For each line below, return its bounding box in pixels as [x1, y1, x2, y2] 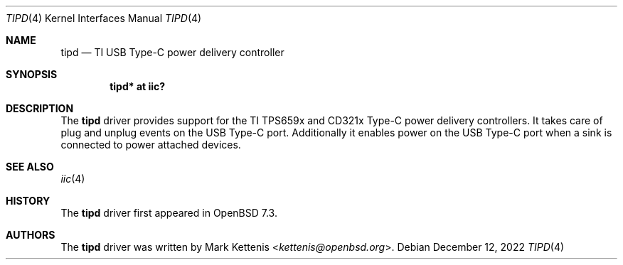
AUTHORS [6, 229, 55, 241]
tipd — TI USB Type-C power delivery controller [60, 46, 284, 58]
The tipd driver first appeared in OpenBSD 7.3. [60, 207, 277, 219]
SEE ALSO [6, 161, 54, 173]
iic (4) [60, 173, 85, 185]
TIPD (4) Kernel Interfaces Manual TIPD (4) [6, 12, 202, 24]
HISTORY [6, 195, 50, 207]
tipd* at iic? [110, 80, 166, 92]
